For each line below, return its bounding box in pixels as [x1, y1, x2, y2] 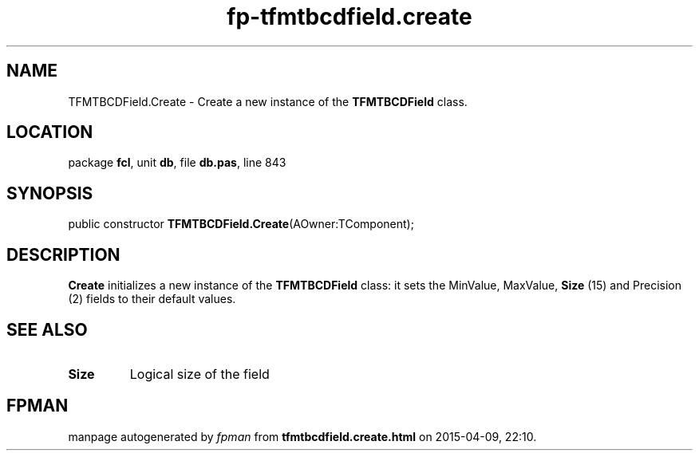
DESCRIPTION [6, 244, 120, 265]
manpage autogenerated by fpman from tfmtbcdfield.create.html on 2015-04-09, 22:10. [68, 429, 537, 443]
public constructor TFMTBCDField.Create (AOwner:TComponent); [68, 217, 414, 231]
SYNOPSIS [6, 183, 93, 203]
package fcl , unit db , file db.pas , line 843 [68, 156, 286, 170]
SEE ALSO [6, 319, 88, 340]
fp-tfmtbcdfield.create [227, 3, 472, 30]
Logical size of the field [129, 365, 270, 382]
